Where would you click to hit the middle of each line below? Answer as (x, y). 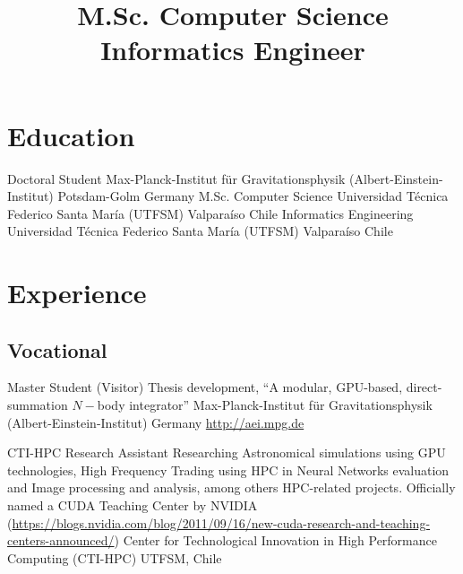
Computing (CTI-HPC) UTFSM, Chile (115, 557)
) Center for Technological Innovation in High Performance (275, 540)
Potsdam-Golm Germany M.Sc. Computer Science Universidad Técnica (253, 196)
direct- (424, 387)
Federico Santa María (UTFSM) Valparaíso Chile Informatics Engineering (210, 213)
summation (38, 405)
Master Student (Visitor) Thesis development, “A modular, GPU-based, (205, 387)
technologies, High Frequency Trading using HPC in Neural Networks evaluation (228, 470)
